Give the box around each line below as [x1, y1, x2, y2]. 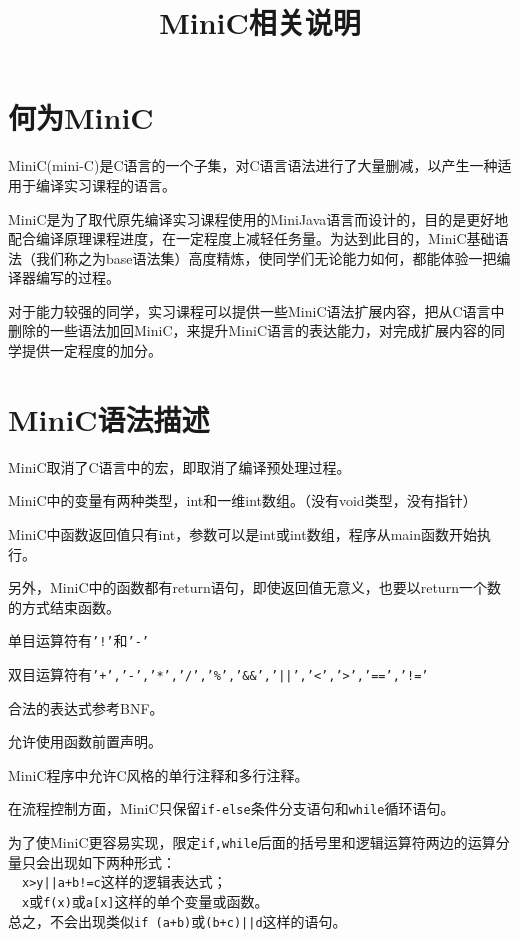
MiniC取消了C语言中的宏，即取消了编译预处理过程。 [8, 456, 351, 477]
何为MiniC [8, 97, 154, 138]
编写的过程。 [35, 267, 120, 288]
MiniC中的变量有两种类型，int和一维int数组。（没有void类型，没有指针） [8, 490, 477, 511]
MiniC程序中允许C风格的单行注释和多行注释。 [8, 764, 309, 785]
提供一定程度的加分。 [21, 340, 162, 361]
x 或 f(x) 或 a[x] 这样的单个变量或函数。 [22, 891, 269, 911]
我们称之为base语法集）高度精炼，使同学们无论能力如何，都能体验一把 [35, 247, 497, 268]
